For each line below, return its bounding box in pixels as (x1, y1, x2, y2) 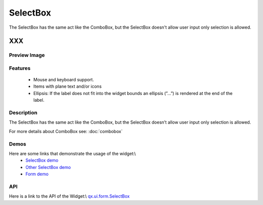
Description (9, 110, 38, 116)
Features (9, 65, 31, 72)
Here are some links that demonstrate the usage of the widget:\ (9, 150, 136, 156)
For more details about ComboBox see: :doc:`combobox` (9, 128, 123, 134)
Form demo (25, 171, 49, 177)
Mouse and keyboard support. (33, 77, 94, 83)
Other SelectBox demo (25, 164, 71, 170)
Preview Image (9, 52, 45, 58)
